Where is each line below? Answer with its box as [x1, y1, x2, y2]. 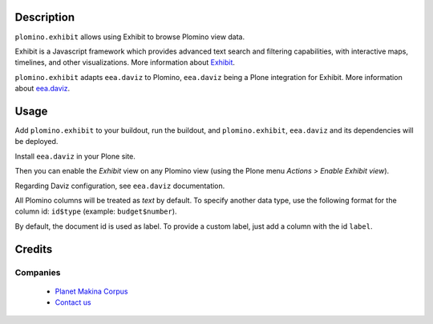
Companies [14, 266, 61, 278]
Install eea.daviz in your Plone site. [14, 151, 136, 161]
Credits [14, 242, 53, 256]
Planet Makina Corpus [55, 286, 128, 296]
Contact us [55, 298, 91, 307]
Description [14, 10, 75, 24]
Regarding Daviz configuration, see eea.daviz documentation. [14, 181, 225, 190]
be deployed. [14, 137, 59, 146]
